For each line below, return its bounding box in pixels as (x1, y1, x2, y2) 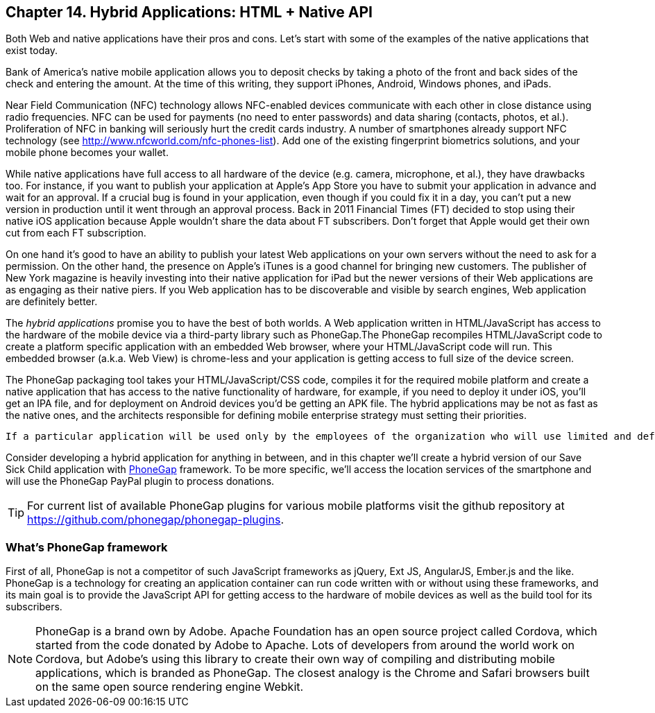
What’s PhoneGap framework (6, 540, 168, 554)
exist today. (6, 44, 58, 57)
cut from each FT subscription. (6, 227, 146, 239)
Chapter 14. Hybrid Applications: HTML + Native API (6, 3, 373, 21)
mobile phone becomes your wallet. (6, 146, 169, 159)
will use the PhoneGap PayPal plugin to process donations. (6, 475, 275, 488)
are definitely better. (6, 295, 98, 308)
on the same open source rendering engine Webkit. (35, 680, 304, 694)
